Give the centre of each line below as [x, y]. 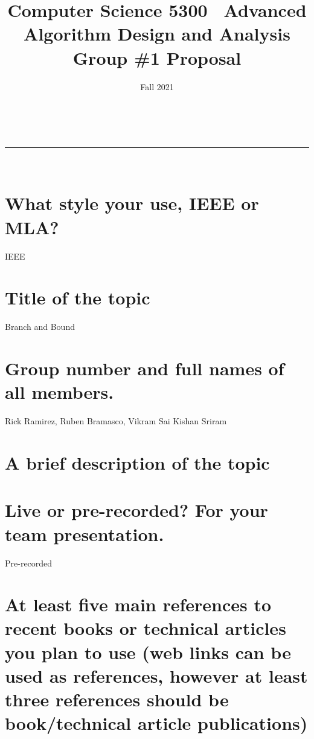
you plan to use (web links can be [148, 652]
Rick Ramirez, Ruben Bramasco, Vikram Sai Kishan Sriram [116, 421]
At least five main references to [138, 604]
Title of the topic [78, 297]
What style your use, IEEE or [132, 203]
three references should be [117, 699]
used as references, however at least [156, 675]
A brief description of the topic [137, 462]
